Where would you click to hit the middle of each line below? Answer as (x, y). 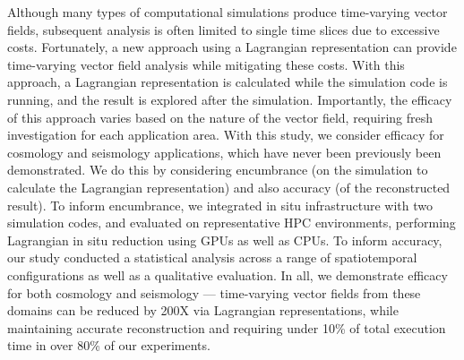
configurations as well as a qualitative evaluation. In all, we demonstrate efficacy (228, 274)
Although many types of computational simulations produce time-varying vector (228, 12)
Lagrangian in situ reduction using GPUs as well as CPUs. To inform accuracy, (225, 240)
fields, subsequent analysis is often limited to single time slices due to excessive (223, 29)
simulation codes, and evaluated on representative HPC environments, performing (232, 223)
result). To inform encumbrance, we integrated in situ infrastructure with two (220, 205)
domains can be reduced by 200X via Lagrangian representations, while (203, 310)
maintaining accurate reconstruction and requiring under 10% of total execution (227, 327)
